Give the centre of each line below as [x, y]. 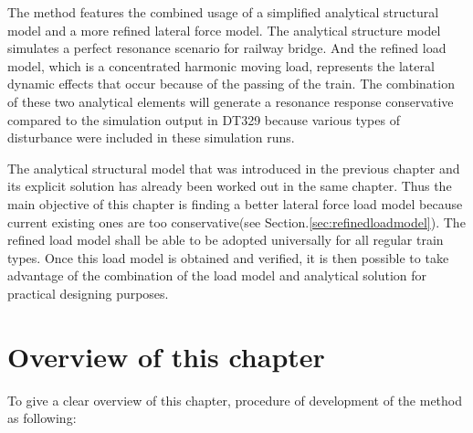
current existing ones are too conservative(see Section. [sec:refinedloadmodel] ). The [236, 222]
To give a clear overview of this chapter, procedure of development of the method [235, 400]
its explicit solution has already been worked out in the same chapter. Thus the [230, 186]
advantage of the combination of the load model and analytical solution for [217, 275]
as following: [42, 418]
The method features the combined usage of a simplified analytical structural [223, 12]
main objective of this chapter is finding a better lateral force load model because [235, 203]
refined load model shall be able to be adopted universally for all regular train [226, 240]
